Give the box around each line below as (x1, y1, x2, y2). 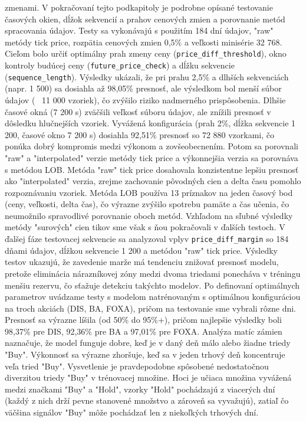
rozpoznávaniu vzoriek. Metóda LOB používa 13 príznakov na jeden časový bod (5, 186, 293, 198)
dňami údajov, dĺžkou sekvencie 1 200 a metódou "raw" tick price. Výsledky (5, 244, 278, 256)
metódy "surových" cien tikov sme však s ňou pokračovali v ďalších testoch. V (5, 221, 285, 233)
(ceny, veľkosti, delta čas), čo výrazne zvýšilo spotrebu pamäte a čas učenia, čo (5, 198, 289, 210)
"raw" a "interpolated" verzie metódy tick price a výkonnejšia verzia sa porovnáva (5, 151, 298, 163)
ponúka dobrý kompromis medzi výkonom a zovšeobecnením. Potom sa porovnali (5, 140, 298, 152)
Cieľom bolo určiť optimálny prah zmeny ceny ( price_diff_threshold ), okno (5, 47, 287, 60)
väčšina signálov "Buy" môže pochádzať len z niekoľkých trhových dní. (5, 406, 259, 418)
